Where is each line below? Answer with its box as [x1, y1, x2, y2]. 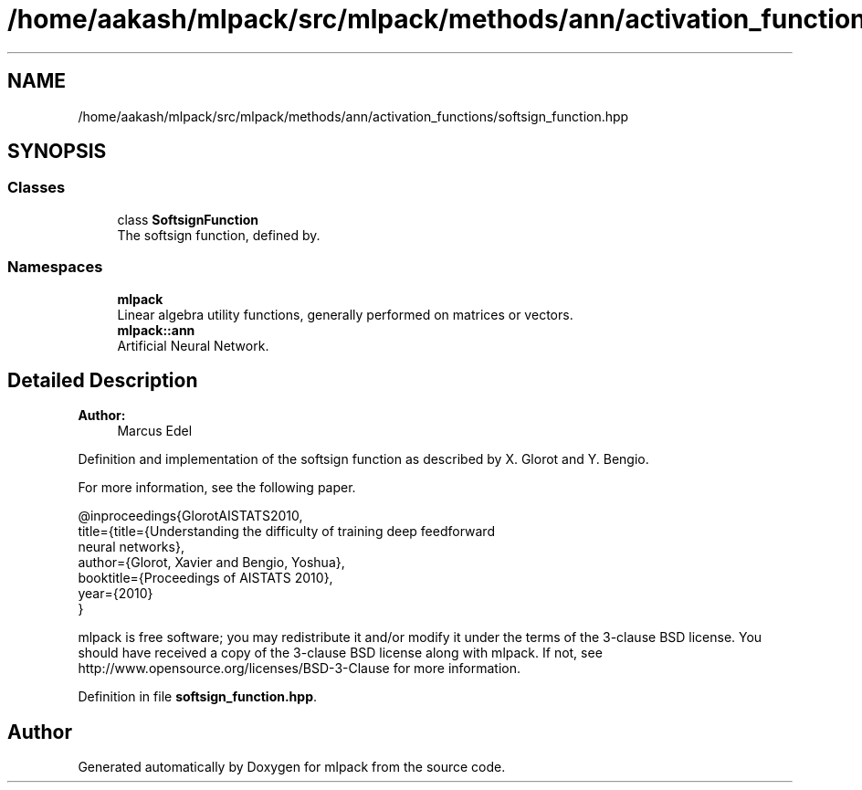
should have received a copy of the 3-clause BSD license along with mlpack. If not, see [78, 645, 603, 661]
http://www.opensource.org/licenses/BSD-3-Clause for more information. [78, 660, 520, 677]
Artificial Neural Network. [117, 337, 269, 353]
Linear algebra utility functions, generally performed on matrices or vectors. [117, 306, 573, 322]
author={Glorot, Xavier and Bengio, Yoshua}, [78, 554, 345, 571]
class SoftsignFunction [117, 211, 258, 227]
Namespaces [7, 258, 103, 277]
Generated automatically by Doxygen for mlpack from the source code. [78, 759, 506, 775]
